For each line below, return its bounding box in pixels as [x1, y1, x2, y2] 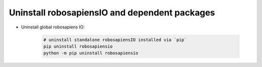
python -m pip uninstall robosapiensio [43, 51, 138, 56]
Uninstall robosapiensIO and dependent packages [9, 7, 215, 18]
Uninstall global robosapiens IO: [21, 24, 85, 30]
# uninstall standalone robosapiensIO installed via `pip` [43, 37, 187, 42]
